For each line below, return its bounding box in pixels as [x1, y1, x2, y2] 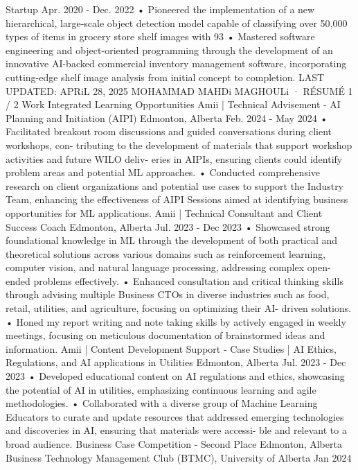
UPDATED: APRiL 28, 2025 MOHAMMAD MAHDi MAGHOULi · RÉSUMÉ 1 [6, 83, 353, 98]
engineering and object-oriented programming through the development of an [6, 42, 333, 57]
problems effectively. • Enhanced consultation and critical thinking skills [33, 273, 343, 288]
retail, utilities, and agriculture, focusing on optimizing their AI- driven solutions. [6, 301, 352, 315]
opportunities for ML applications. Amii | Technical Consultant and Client [6, 205, 323, 220]
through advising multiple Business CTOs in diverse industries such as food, [6, 287, 330, 302]
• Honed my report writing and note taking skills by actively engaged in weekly [6, 314, 346, 329]
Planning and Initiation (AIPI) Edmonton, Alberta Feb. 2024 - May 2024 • [6, 110, 328, 125]
